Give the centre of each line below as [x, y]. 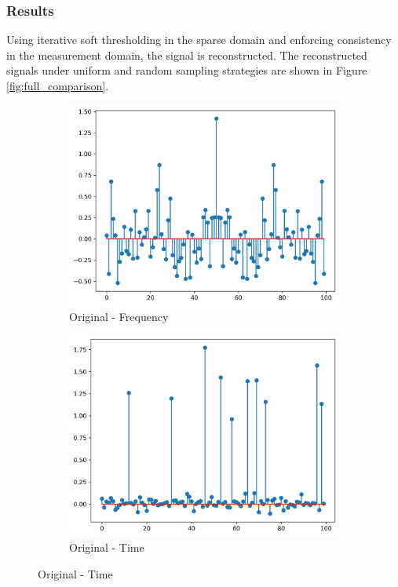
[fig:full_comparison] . [58, 86]
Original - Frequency [119, 316]
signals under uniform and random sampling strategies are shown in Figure [187, 70]
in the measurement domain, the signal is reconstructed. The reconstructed [187, 55]
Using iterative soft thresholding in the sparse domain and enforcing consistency [199, 40]
